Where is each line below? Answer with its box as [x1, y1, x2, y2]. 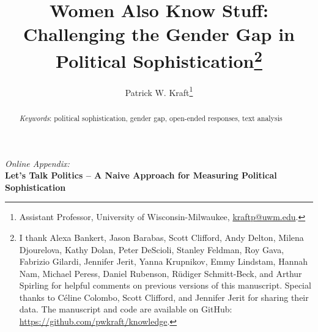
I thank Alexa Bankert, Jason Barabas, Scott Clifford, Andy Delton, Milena [19, 231, 304, 243]
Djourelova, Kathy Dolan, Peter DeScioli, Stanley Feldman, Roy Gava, [19, 243, 284, 256]
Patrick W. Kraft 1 [125, 84, 193, 98]
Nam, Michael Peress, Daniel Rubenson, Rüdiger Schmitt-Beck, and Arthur [19, 267, 302, 279]
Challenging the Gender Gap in [23, 21, 295, 46]
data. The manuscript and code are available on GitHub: [19, 303, 232, 315]
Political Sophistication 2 [56, 45, 262, 73]
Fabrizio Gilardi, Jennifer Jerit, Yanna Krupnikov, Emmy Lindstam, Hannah [19, 255, 308, 268]
